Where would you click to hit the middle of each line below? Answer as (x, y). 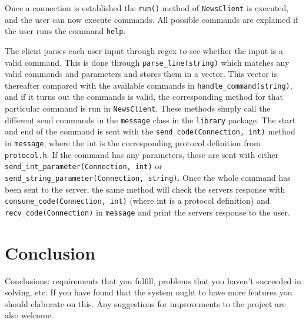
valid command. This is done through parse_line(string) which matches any (147, 62)
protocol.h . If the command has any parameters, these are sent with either (142, 154)
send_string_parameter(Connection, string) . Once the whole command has (148, 177)
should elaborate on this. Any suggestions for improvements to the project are (145, 303)
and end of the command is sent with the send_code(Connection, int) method (150, 131)
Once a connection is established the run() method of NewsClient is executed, (147, 8)
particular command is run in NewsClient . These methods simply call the (138, 108)
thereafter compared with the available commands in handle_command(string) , (149, 85)
